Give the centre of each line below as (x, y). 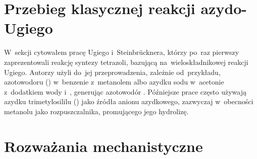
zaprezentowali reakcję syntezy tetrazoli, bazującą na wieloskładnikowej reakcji (126, 62)
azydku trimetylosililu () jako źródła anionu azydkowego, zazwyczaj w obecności (129, 101)
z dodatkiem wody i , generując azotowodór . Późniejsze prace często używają (125, 91)
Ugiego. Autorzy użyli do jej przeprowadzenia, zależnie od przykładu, (112, 72)
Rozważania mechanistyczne (104, 146)
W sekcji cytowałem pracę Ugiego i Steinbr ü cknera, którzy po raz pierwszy (122, 52)
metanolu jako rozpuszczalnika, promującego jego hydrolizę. (96, 111)
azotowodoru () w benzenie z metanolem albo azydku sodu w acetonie (114, 82)
